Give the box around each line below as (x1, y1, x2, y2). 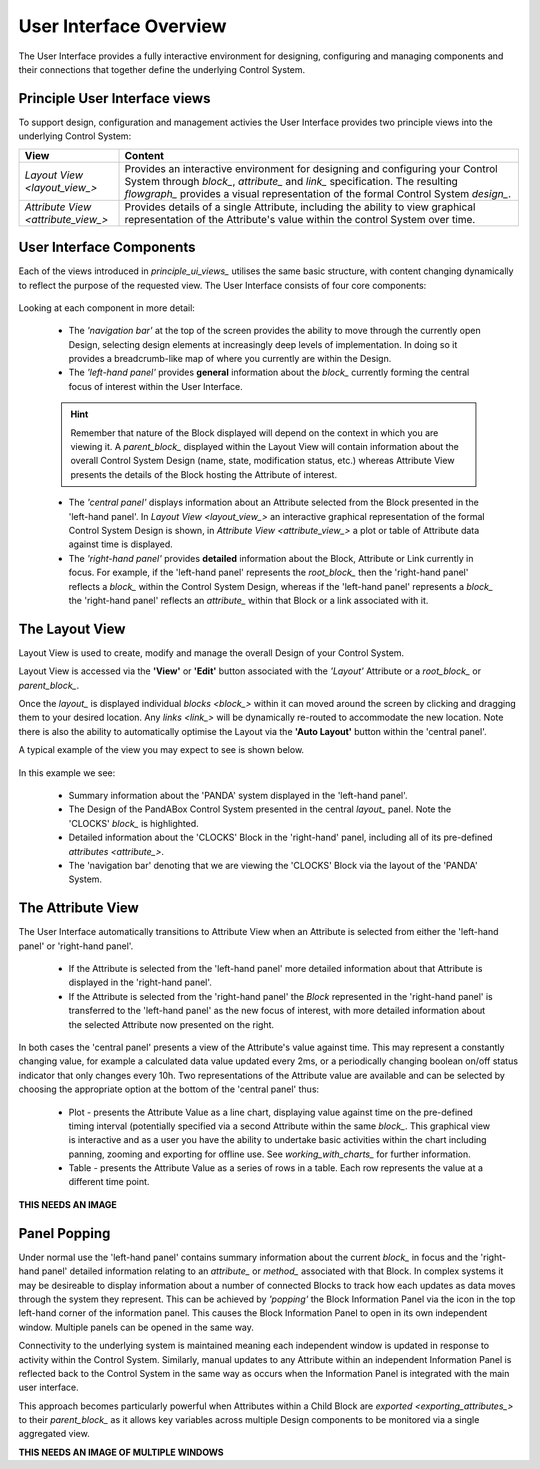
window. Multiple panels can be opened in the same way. (18, 1321, 255, 1333)
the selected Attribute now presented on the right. (68, 1018, 275, 1030)
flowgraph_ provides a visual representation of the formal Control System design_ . (124, 186, 512, 200)
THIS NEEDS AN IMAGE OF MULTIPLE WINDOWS (18, 1446, 224, 1458)
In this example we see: (18, 766, 116, 779)
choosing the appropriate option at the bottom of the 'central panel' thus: (18, 1083, 320, 1095)
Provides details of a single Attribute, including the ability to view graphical (124, 200, 476, 214)
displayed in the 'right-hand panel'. (68, 976, 212, 989)
